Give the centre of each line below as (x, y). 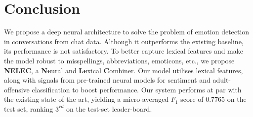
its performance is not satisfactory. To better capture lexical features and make (124, 51)
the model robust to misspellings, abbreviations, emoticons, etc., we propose (119, 60)
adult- (222, 80)
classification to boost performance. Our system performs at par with (137, 89)
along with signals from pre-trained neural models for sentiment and (107, 80)
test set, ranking (29, 108)
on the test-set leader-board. (109, 108)
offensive (17, 89)
